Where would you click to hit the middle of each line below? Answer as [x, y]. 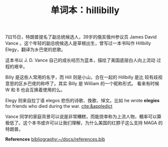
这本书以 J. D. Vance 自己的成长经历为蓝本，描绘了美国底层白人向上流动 [80, 60]
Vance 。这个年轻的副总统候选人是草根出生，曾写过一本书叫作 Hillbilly [78, 43]
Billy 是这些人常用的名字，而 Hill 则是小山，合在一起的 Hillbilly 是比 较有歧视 [84, 77]
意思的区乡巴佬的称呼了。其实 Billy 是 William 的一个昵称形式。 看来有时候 [82, 84]
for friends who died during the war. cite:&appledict [59, 106]
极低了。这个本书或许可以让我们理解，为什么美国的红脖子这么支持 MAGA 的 [84, 123]
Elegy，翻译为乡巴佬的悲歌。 [35, 50]
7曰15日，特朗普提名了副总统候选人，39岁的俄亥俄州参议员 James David [81, 37]
